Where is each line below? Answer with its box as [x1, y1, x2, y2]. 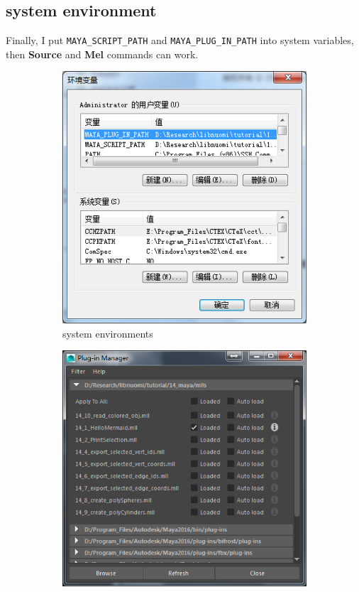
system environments [62, 325, 153, 340]
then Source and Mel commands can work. [6, 46, 199, 61]
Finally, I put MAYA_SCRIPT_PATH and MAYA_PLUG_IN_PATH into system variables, [6, 33, 354, 48]
